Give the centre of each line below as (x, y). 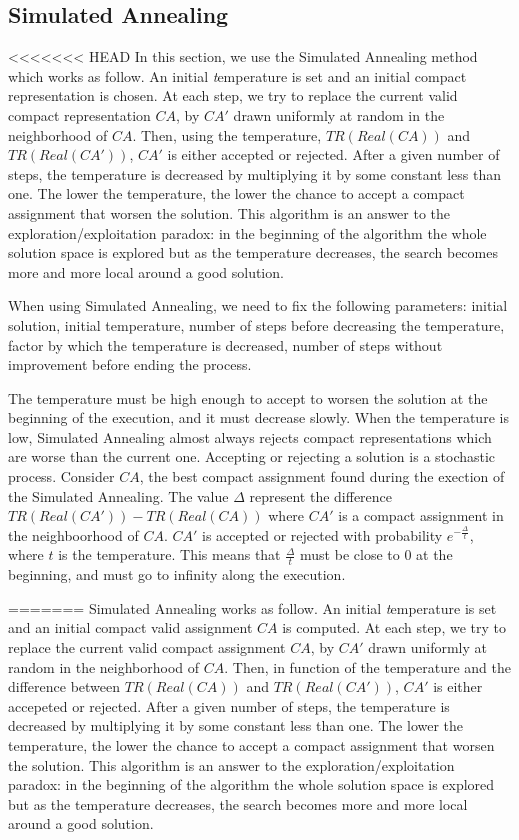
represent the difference (321, 495)
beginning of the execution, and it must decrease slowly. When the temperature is (258, 417)
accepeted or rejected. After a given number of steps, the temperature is (229, 705)
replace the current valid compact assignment (147, 647)
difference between (64, 686)
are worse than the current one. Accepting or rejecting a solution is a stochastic (252, 456)
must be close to (350, 554)
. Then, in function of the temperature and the (367, 666)
